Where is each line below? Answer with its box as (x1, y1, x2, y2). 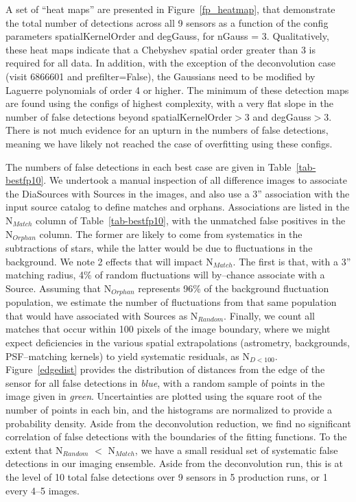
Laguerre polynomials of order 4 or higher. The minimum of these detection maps (5, 82, 349, 97)
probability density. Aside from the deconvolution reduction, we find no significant (5, 416, 351, 430)
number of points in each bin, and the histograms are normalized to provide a (5, 402, 333, 416)
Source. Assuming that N (5, 280, 112, 295)
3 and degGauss (244, 109, 311, 123)
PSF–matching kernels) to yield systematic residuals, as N (5, 348, 250, 363)
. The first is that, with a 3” (233, 254, 351, 268)
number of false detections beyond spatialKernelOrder (5, 109, 233, 123)
